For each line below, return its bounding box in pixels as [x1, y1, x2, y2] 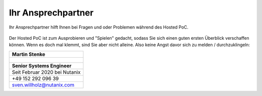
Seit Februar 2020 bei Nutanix [12, 68, 81, 75]
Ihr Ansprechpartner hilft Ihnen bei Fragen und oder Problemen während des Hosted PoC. [9, 24, 189, 30]
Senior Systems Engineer [12, 62, 72, 69]
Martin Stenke [12, 51, 46, 58]
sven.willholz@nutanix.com [12, 81, 75, 88]
